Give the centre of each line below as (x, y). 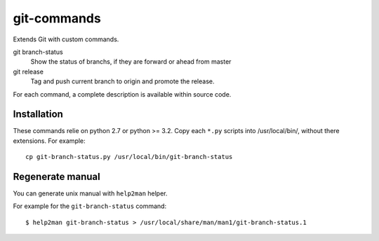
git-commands (57, 18)
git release (28, 71)
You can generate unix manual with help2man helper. (90, 193)
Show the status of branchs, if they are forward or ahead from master (131, 62)
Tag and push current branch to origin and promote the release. (122, 81)
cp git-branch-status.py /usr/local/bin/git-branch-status (129, 157)
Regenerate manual (57, 177)
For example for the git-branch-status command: (90, 206)
